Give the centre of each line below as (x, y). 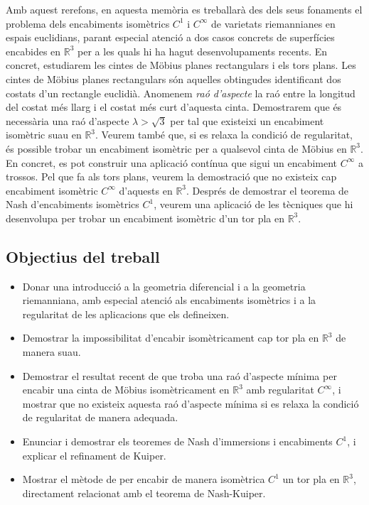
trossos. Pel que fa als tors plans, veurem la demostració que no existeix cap (171, 177)
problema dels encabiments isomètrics (88, 23)
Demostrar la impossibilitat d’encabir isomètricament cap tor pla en (171, 338)
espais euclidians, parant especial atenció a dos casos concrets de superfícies (170, 37)
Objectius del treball (83, 256)
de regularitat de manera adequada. (100, 417)
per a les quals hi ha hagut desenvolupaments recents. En (203, 51)
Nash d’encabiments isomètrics (73, 204)
